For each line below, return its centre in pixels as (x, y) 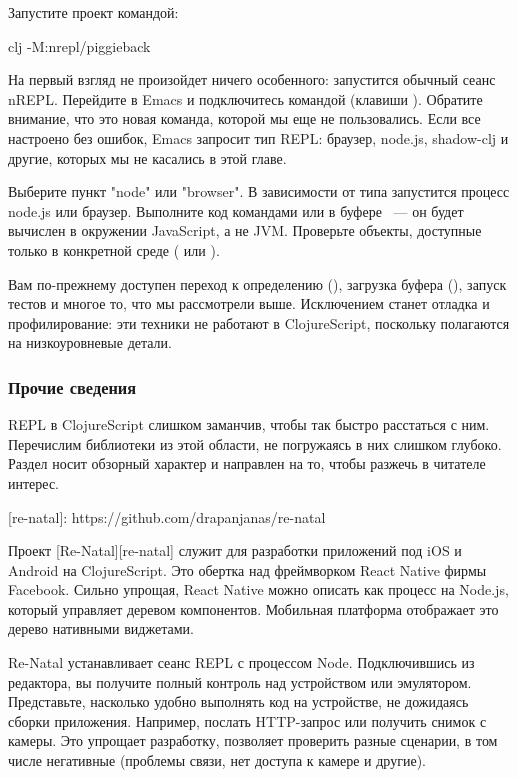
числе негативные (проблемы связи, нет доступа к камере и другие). (217, 760)
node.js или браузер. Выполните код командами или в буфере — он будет (236, 210)
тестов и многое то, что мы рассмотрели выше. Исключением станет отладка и (249, 303)
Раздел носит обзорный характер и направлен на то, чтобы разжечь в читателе (247, 463)
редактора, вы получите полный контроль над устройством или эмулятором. (240, 681)
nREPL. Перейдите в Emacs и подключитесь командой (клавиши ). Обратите (245, 98)
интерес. (33, 482)
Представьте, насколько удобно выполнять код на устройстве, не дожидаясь (238, 701)
